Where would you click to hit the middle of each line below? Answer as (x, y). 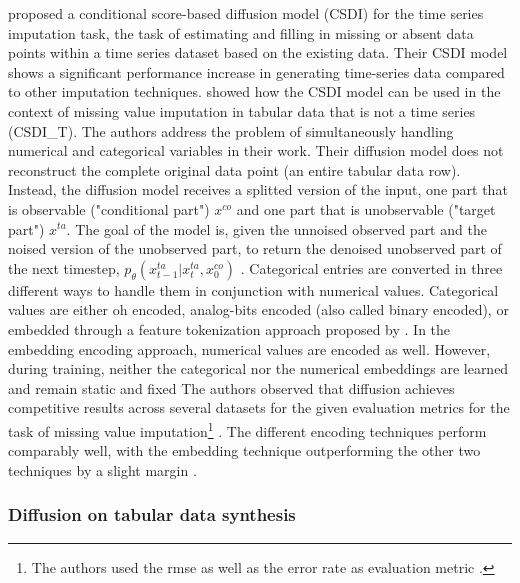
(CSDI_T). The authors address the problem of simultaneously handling (231, 130)
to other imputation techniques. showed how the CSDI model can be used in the (254, 91)
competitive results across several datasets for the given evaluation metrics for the (259, 407)
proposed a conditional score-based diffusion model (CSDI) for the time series (246, 13)
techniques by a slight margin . (102, 469)
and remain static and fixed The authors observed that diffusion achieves (231, 387)
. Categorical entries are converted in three (371, 267)
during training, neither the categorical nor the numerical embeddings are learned (258, 368)
